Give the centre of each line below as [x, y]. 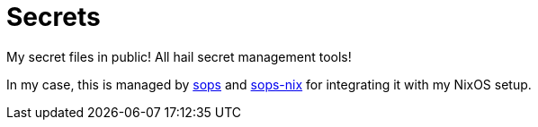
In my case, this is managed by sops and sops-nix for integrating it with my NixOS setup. [269, 84]
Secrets [54, 17]
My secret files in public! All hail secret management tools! [179, 56]
